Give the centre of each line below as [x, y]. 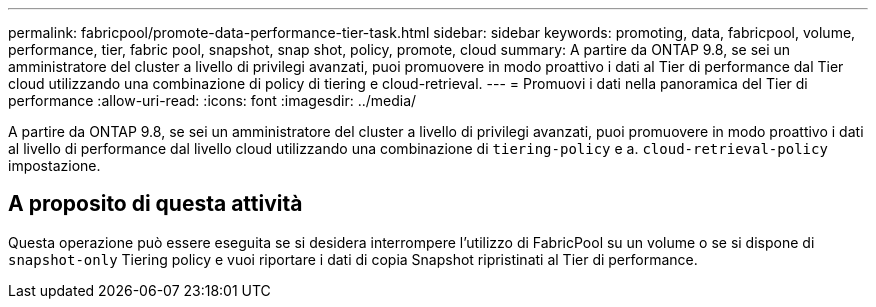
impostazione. [54, 165]
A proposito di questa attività [155, 204]
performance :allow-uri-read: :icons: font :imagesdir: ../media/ [212, 100]
